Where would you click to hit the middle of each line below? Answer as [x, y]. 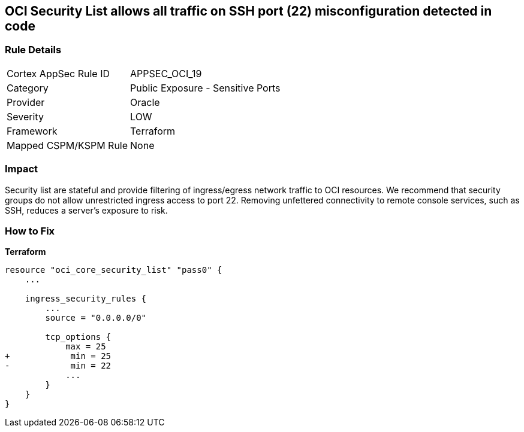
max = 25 [86, 347]
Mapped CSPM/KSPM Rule [67, 145]
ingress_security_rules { [86, 299]
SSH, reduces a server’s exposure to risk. [86, 210]
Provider [26, 102]
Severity [25, 116]
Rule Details [33, 50]
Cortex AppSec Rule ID [58, 73]
